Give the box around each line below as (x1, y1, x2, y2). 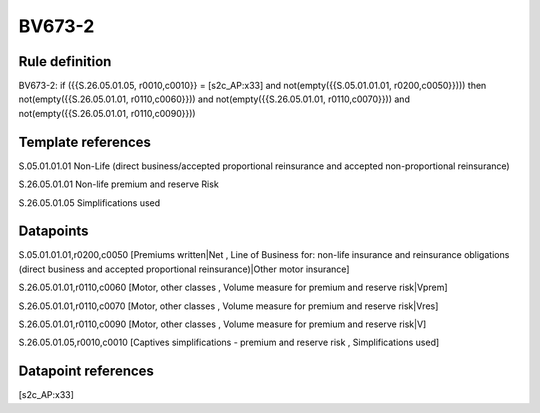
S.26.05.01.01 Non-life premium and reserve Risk (18, 178, 219, 190)
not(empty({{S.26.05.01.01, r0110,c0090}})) (18, 107, 196, 119)
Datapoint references (18, 363, 155, 380)
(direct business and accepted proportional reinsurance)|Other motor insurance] (18, 263, 350, 275)
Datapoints (18, 223, 89, 240)
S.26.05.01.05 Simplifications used (18, 196, 161, 209)
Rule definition (18, 53, 112, 70)
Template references (18, 133, 152, 150)
